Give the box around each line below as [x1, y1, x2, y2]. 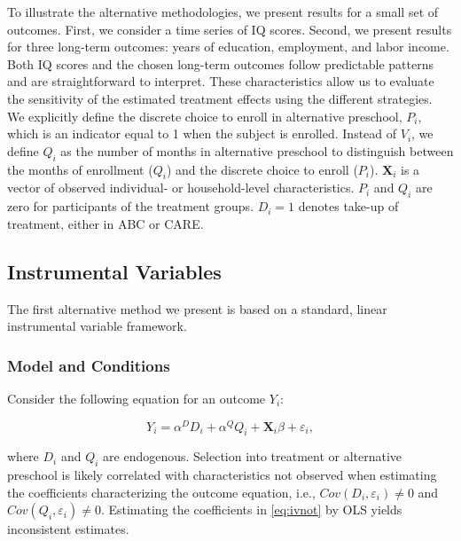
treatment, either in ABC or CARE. [7, 214, 204, 232]
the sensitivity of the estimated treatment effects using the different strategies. [7, 89, 433, 107]
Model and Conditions [7, 354, 170, 376]
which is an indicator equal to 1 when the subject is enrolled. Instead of [7, 124, 397, 143]
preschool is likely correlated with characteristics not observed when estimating [7, 466, 437, 484]
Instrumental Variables [7, 257, 222, 285]
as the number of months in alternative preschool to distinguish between [60, 141, 454, 160]
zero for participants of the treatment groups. [7, 197, 254, 216]
